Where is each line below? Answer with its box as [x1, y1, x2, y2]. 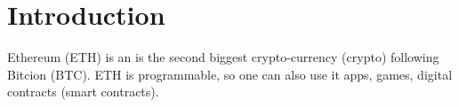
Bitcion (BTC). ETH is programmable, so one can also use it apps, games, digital [7, 65, 453, 83]
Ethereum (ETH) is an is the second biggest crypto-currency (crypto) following [7, 48, 439, 66]
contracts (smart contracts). [7, 82, 159, 101]
